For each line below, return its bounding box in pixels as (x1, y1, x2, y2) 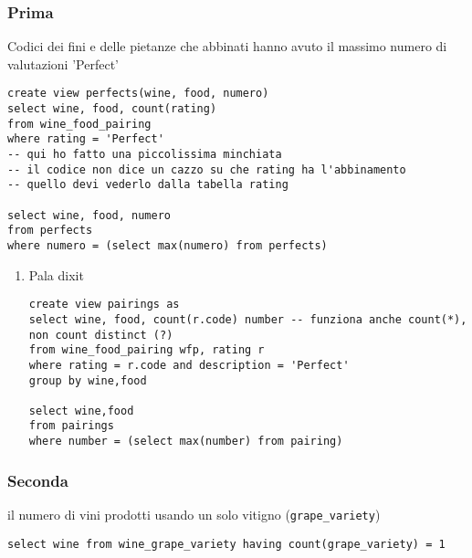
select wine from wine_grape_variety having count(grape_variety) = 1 (7, 537, 446, 551)
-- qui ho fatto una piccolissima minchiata (7, 148, 282, 162)
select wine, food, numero (7, 208, 171, 222)
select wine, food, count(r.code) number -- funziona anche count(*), (28, 312, 467, 326)
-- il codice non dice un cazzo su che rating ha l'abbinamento (7, 163, 406, 176)
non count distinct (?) (28, 328, 173, 342)
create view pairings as (28, 298, 180, 311)
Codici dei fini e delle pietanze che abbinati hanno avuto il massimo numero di (7, 37, 447, 56)
